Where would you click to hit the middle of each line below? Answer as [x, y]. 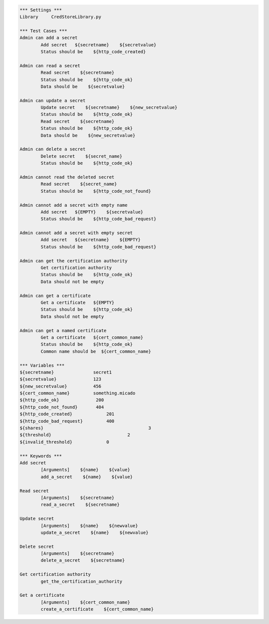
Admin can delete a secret [53, 149]
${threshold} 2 [75, 435]
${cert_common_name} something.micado [77, 393]
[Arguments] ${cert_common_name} [85, 602]
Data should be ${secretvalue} [83, 86]
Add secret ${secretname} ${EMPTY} [91, 240]
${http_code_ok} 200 [62, 400]
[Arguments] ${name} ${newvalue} [89, 526]
